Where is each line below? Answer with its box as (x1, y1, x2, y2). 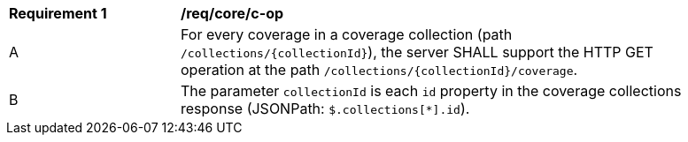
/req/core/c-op (181, 4, 284, 22)
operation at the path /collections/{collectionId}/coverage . (181, 61, 578, 78)
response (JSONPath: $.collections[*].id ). (181, 100, 470, 117)
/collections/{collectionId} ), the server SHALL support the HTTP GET (181, 43, 653, 61)
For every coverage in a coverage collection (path (181, 26, 513, 43)
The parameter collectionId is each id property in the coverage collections (181, 82, 682, 100)
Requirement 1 (9, 4, 107, 22)
